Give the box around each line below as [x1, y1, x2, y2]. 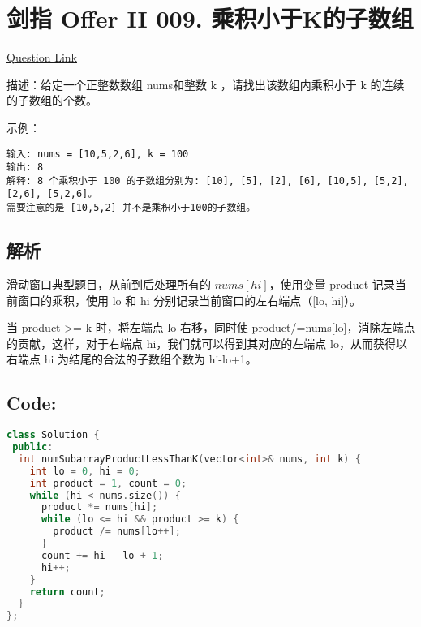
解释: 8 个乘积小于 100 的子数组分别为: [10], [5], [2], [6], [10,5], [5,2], [6, 174, 409, 187]
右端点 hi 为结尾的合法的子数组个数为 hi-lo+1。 [6, 350, 257, 367]
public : [12, 441, 54, 453]
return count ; [29, 586, 105, 598]
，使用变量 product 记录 [268, 275, 395, 292]
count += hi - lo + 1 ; [41, 549, 164, 561]
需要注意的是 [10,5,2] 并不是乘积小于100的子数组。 [6, 202, 256, 214]
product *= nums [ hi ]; [41, 501, 158, 513]
